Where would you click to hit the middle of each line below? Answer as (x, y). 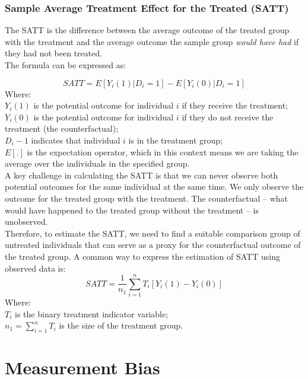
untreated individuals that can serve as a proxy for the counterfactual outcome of (153, 245)
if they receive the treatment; (235, 105)
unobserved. (26, 222)
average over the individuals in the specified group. (97, 163)
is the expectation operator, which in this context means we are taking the (163, 152)
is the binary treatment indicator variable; (92, 313)
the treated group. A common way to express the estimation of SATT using (142, 256)
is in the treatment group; (176, 140)
